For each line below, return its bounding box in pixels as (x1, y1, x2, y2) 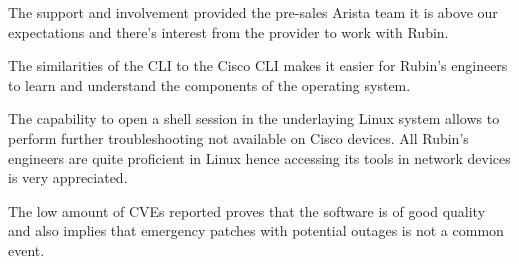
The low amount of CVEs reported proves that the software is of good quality (8, 200, 486, 221)
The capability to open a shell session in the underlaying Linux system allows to (8, 108, 500, 129)
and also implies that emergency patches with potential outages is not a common (8, 220, 504, 241)
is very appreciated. (8, 167, 128, 188)
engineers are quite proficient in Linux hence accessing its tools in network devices (8, 147, 511, 168)
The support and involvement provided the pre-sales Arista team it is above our (8, 2, 498, 22)
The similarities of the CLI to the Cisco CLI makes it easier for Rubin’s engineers (8, 55, 508, 76)
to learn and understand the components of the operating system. (8, 74, 411, 95)
